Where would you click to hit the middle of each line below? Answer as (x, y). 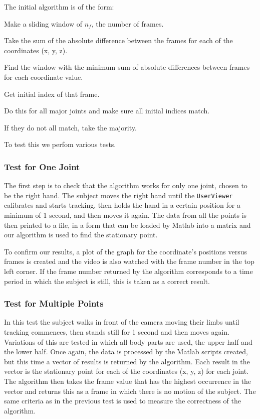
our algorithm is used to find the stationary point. (81, 235)
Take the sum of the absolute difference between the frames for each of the (118, 40)
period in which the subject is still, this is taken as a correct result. (107, 281)
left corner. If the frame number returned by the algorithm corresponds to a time (128, 271)
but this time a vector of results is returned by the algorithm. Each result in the (127, 361)
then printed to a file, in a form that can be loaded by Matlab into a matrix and (127, 225)
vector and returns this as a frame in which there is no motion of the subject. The (130, 391)
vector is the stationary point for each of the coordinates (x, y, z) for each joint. (126, 371)
